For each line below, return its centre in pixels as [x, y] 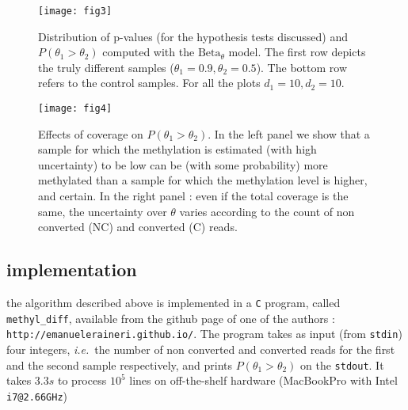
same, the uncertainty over [103, 211]
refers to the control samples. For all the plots [149, 83]
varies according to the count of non [267, 211]
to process [82, 380]
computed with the [149, 52]
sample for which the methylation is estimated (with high [177, 149]
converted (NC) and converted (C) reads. [138, 227]
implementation [72, 270]
